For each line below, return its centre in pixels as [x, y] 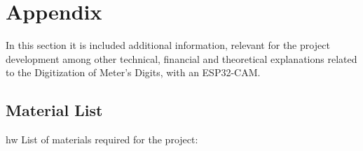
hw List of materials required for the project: [102, 139]
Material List [54, 110]
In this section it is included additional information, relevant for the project [168, 45]
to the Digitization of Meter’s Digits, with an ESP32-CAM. [133, 72]
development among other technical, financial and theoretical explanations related [181, 58]
